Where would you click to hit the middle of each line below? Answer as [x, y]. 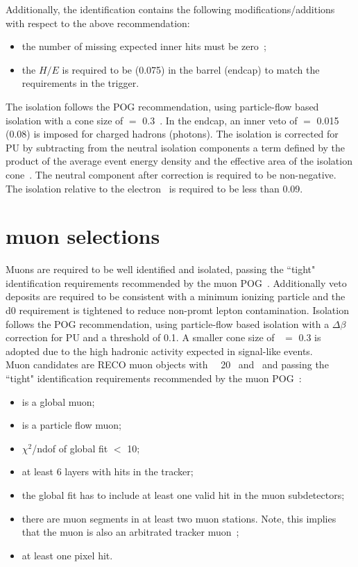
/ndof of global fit [70, 448]
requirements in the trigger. [80, 83]
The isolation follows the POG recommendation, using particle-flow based [162, 106]
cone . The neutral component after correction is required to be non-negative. [171, 174]
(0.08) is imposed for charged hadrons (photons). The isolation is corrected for [172, 134]
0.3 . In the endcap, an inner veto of [220, 120]
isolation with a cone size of [65, 120]
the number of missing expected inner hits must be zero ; [144, 46]
